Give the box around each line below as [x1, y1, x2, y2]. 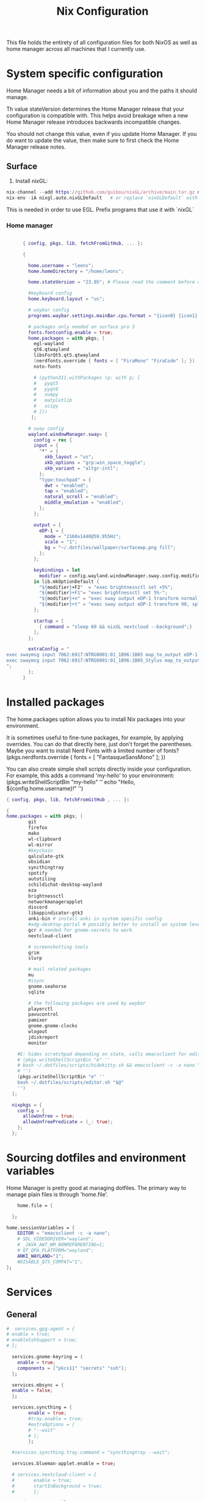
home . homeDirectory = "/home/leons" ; [28, 268, 124, 274]
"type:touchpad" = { [38, 476, 92, 483]
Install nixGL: [15, 177, 48, 184]
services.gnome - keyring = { [12, 1354, 84, 1360]
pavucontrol [28, 1011, 59, 1017]
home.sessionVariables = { [6, 1224, 75, 1231]
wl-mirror [28, 842, 53, 848]
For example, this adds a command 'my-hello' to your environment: [6, 771, 175, 779]
